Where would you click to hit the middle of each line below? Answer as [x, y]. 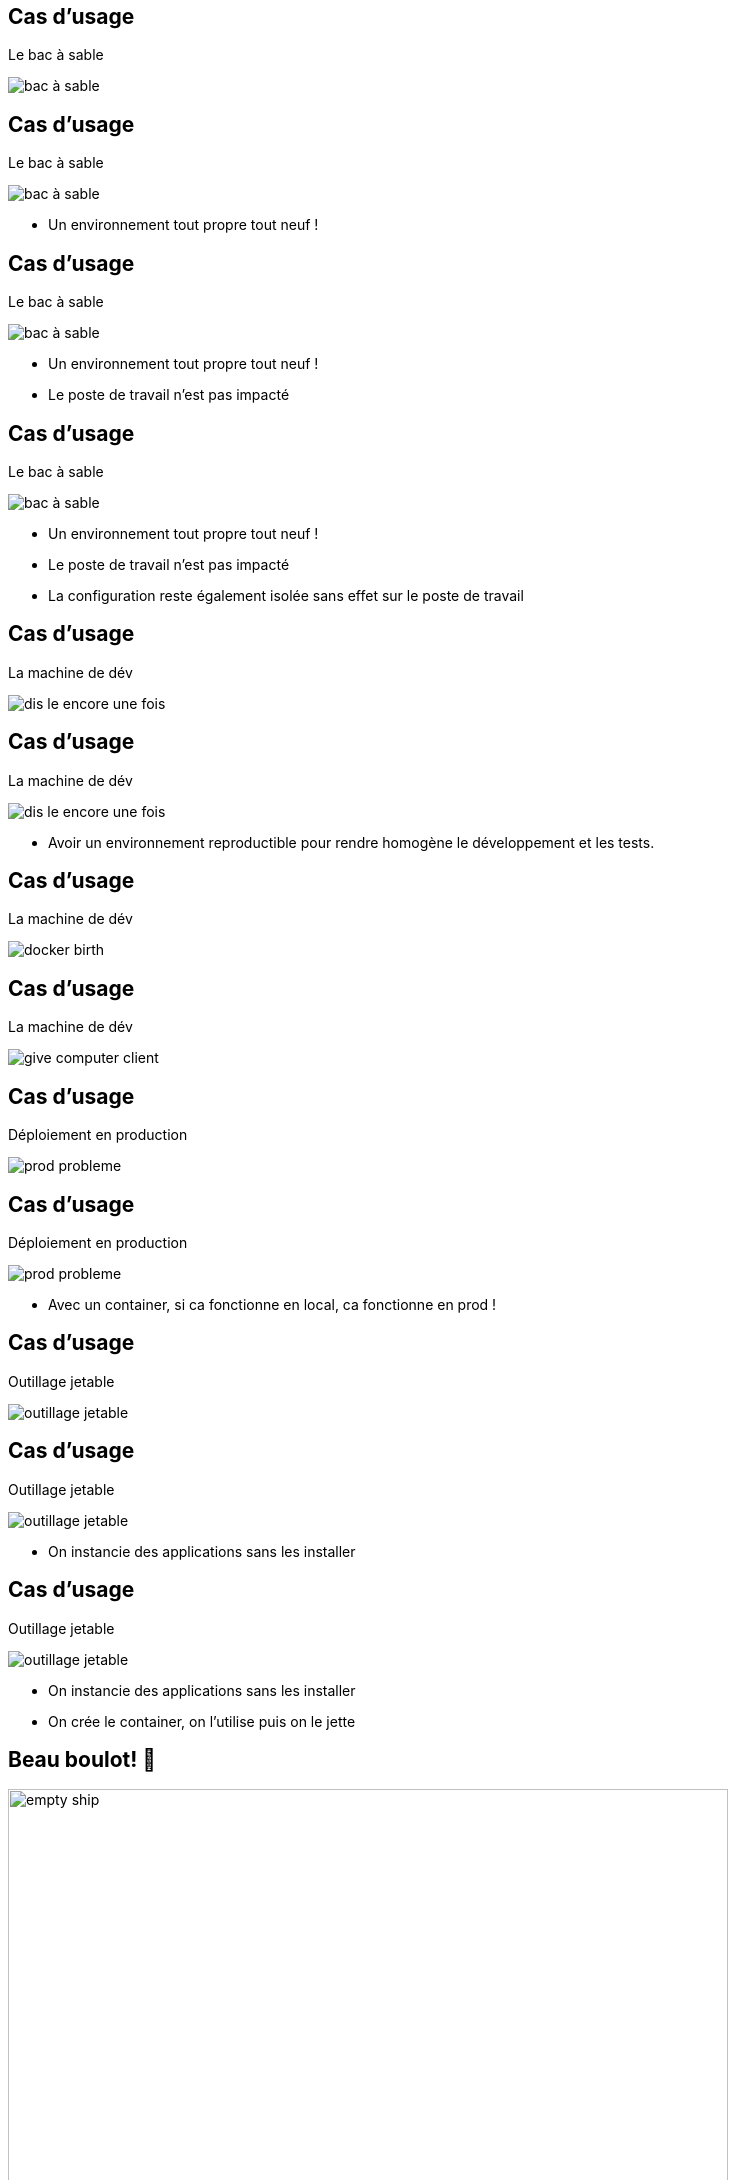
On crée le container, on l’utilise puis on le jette [202, 1721]
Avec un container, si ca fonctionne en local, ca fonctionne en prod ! [272, 1305]
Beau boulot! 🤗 [82, 1759]
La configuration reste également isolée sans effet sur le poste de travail [286, 595]
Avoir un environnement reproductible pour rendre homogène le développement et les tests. [351, 842]
